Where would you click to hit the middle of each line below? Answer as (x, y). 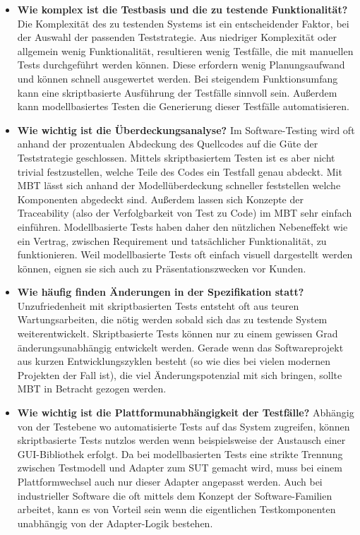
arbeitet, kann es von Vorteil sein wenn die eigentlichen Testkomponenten (176, 509)
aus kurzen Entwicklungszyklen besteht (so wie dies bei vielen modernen (174, 361)
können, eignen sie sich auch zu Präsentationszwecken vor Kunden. (162, 268)
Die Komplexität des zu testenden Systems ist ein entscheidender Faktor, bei (183, 23)
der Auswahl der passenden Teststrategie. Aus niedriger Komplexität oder (177, 37)
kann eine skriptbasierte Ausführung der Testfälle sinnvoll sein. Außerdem (177, 92)
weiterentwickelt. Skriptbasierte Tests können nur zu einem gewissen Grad (178, 333)
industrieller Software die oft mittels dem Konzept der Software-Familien (175, 495)
